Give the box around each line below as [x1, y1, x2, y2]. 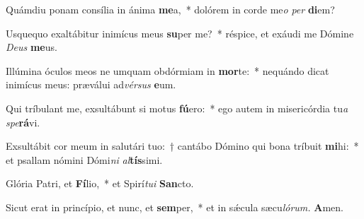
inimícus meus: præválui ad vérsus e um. [6, 77, 176, 92]
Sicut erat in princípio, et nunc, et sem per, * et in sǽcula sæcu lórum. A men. [6, 199, 343, 214]
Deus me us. [6, 40, 57, 54]
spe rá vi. [6, 114, 40, 129]
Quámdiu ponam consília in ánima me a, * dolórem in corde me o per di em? [6, 2, 335, 16]
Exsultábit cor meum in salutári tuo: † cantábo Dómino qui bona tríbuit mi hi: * [6, 138, 359, 153]
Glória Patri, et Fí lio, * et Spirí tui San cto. [6, 176, 194, 191]
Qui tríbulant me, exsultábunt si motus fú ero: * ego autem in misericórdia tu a [6, 100, 348, 115]
